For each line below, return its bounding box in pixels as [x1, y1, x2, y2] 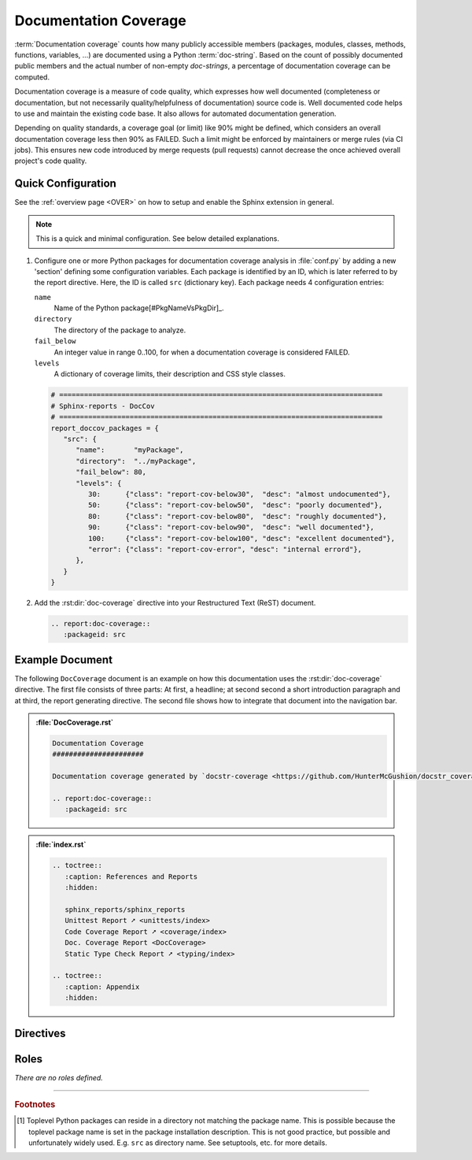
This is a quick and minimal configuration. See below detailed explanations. [35, 234, 279, 243]
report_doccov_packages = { [50, 424, 159, 432]
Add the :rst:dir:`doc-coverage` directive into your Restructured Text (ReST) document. [34, 599, 316, 608]
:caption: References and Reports [64, 872, 198, 881]
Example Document [14, 653, 113, 666]
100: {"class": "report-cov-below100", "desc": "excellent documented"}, [87, 534, 396, 543]
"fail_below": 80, [76, 468, 147, 476]
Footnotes [14, 1099, 56, 1110]
